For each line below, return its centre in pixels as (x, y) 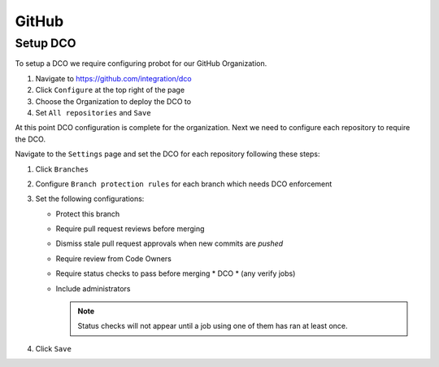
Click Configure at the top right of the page (110, 90)
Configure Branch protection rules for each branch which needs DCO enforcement (184, 184)
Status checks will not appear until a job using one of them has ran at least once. (213, 326)
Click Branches (62, 169)
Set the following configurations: (90, 199)
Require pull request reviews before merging (130, 229)
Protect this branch (88, 214)
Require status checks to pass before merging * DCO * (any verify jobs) (176, 273)
